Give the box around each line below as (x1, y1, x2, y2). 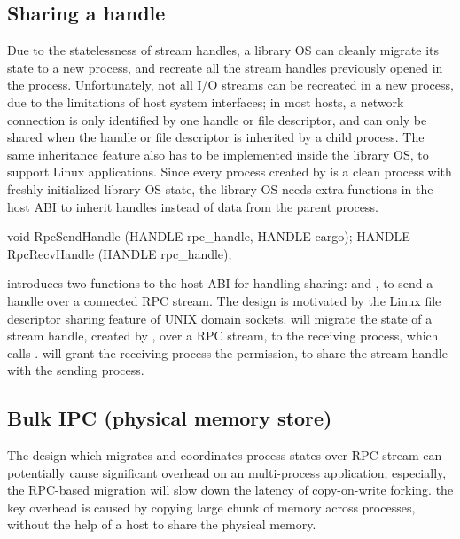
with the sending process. (7, 361, 144, 379)
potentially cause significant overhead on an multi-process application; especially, (7, 463, 447, 481)
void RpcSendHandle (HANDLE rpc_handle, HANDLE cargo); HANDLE (7, 227, 410, 246)
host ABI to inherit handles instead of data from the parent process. (7, 197, 378, 215)
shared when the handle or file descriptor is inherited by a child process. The (7, 128, 425, 146)
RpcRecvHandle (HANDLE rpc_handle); (7, 244, 232, 262)
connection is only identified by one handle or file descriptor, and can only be (7, 110, 427, 129)
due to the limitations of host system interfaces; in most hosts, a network (7, 92, 404, 111)
